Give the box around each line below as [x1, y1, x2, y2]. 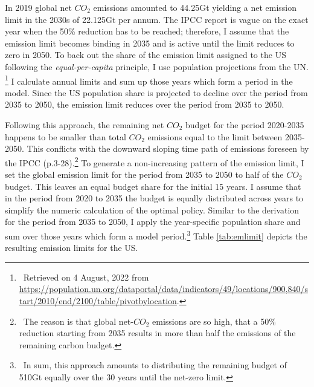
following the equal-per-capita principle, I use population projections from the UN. [5, 60, 309, 73]
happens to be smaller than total [5, 130, 126, 143]
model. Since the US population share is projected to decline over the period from [5, 86, 308, 99]
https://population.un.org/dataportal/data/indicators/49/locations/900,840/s [19, 282, 308, 295]
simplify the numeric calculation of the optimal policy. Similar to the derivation [5, 203, 300, 216]
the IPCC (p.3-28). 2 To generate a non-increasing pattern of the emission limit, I [5, 154, 304, 169]
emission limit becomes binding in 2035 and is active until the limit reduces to [5, 36, 295, 49]
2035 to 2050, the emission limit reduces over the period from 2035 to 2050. [5, 98, 284, 111]
